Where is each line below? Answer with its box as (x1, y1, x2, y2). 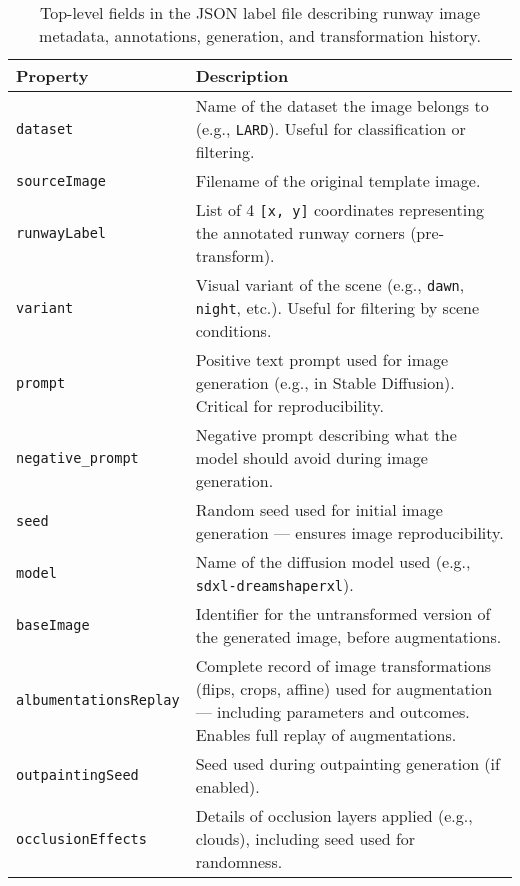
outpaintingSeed (16, 767, 139, 783)
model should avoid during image (195, 446, 428, 469)
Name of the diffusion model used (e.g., (195, 550, 471, 573)
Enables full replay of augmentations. (195, 723, 457, 746)
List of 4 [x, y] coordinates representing (195, 198, 485, 221)
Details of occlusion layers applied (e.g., (195, 804, 473, 827)
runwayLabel (16, 224, 107, 241)
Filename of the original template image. (195, 169, 481, 192)
